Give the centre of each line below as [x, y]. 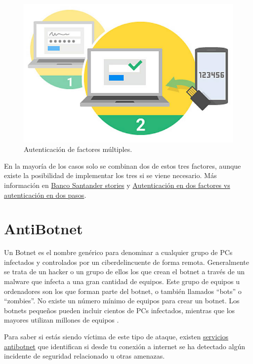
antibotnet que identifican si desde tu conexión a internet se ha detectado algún [125, 346]
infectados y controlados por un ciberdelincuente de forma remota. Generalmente [126, 262]
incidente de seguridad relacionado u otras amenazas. [84, 356]
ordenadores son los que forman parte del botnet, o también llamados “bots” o [123, 291]
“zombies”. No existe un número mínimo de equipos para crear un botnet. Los [122, 301]
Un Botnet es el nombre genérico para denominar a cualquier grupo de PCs [118, 252]
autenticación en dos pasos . [45, 195]
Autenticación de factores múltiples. [78, 149]
